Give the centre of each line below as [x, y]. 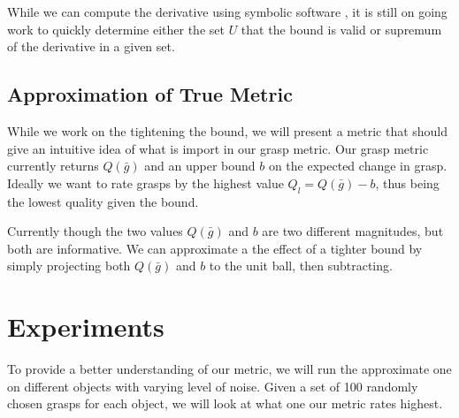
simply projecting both [69, 266]
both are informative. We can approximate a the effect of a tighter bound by [215, 248]
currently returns [53, 166]
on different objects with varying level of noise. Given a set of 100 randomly [213, 386]
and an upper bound [200, 166]
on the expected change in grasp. [358, 166]
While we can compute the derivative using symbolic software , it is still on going [227, 11]
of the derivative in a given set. [91, 46]
